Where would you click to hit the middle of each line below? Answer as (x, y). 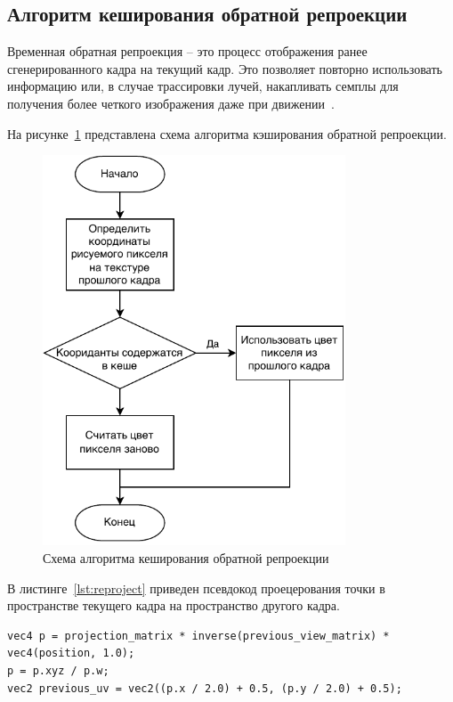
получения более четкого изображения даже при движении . (171, 103)
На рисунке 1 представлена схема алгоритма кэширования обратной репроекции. (227, 133)
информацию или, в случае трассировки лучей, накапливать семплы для (203, 86)
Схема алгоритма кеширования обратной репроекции (186, 558)
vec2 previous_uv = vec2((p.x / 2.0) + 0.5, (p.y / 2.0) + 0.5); (205, 688)
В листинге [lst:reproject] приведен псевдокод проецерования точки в (196, 588)
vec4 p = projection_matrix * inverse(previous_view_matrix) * (198, 636)
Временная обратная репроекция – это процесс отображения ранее (187, 51)
